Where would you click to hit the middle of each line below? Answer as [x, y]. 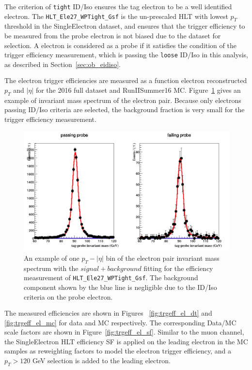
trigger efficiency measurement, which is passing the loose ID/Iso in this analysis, [126, 55]
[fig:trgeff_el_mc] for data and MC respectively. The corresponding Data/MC [120, 322]
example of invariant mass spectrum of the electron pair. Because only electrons [123, 100]
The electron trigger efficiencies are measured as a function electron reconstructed [126, 80]
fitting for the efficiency [178, 268]
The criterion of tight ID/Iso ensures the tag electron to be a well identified [118, 6]
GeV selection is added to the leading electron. [101, 361]
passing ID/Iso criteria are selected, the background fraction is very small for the [125, 109]
